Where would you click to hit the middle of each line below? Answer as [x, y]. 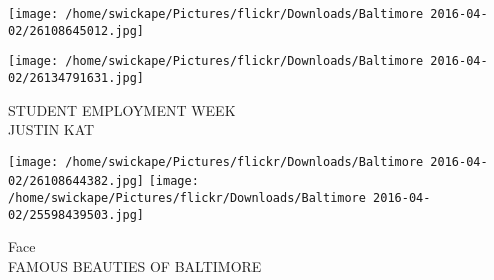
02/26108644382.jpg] [76, 181]
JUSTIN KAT [51, 129]
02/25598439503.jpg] [76, 214]
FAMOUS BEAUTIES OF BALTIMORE [135, 266]
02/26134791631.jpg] [76, 77]
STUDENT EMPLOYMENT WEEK [122, 109]
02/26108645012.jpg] [76, 30]
